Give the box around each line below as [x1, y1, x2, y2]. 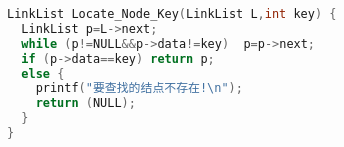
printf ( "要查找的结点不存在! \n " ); [35, 81, 243, 96]
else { [21, 66, 65, 81]
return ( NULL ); [35, 96, 136, 111]
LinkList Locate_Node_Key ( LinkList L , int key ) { [7, 7, 337, 21]
